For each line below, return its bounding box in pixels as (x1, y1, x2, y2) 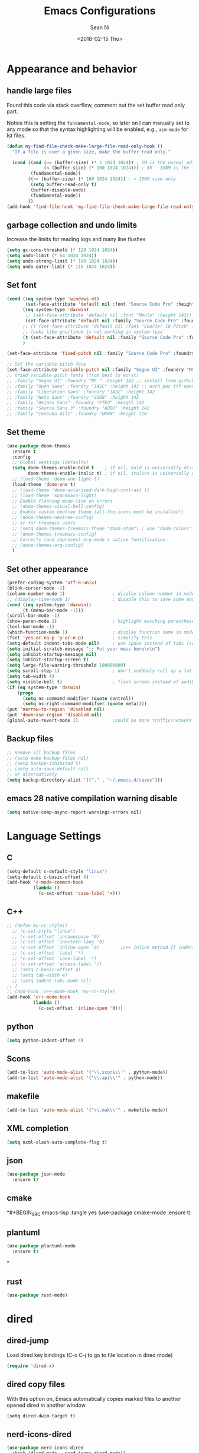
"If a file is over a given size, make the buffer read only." (12, 149, 171, 155)
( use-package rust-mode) (6, 1292, 68, 1298)
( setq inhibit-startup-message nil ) (6, 651, 97, 657)
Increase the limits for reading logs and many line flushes (6, 236, 146, 243)
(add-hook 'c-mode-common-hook (6, 879, 84, 885)
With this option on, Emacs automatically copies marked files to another (6, 1395, 181, 1402)
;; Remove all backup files (6, 750, 76, 756)
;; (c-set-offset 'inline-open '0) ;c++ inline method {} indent (12, 945, 195, 950)
